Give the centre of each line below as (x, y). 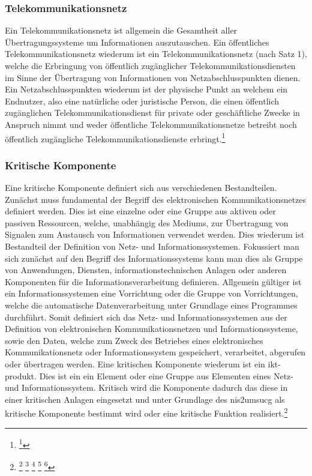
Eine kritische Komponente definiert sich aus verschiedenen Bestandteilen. (141, 188)
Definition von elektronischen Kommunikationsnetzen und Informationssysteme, (151, 329)
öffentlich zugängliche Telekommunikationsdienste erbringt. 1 (115, 137)
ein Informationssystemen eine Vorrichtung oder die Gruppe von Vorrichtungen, (151, 293)
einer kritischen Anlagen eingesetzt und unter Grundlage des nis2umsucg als (145, 399)
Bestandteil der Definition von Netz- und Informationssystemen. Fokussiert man (152, 246)
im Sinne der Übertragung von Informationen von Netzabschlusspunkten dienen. (153, 77)
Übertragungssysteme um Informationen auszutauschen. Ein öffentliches (137, 42)
